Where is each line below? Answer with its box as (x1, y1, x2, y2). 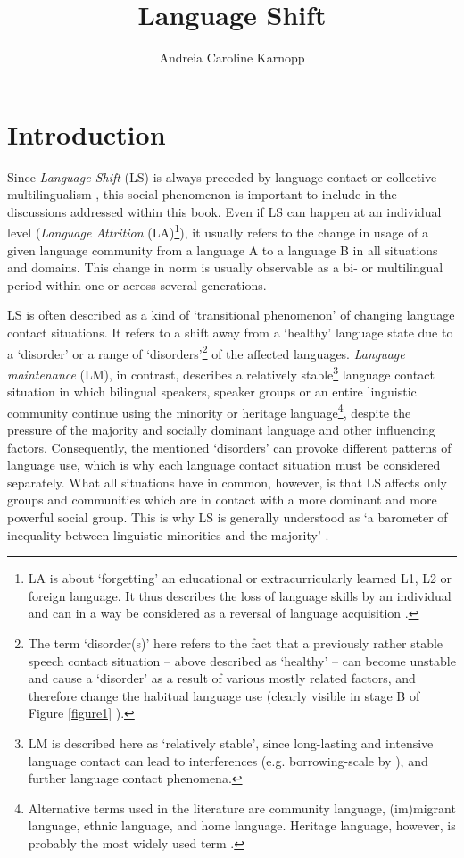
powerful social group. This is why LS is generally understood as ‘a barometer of (7, 507, 448, 526)
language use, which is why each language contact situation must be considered (7, 455, 441, 474)
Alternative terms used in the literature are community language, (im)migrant (28, 798, 456, 817)
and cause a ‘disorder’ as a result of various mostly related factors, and (28, 669, 416, 687)
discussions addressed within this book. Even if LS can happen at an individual (7, 202, 442, 221)
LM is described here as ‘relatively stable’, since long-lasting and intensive (28, 733, 434, 752)
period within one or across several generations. (7, 275, 267, 294)
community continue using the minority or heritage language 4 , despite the (7, 400, 411, 421)
